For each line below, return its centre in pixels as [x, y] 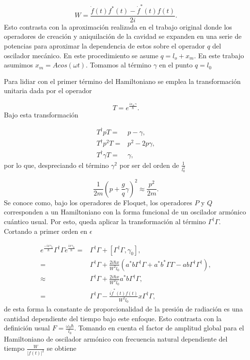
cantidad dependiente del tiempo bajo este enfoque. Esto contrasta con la [113, 318]
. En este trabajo [219, 55]
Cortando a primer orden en [46, 231]
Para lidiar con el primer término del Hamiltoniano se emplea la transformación [122, 81]
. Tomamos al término [118, 65]
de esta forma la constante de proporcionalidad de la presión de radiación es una [124, 309]
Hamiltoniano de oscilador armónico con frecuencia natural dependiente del [116, 338]
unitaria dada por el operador [48, 90]
